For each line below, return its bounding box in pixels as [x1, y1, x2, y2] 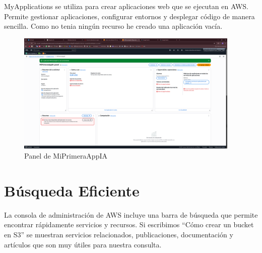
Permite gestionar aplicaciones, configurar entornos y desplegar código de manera [4, 11, 255, 21]
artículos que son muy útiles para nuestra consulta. [4, 239, 162, 249]
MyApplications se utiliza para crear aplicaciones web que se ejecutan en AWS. [4, 1, 248, 11]
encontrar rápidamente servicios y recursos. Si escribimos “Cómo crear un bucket [4, 219, 254, 230]
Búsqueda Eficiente [4, 180, 140, 200]
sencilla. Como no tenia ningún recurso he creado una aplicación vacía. [4, 21, 223, 31]
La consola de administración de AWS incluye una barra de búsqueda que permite [4, 209, 258, 220]
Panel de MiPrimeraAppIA [24, 150, 107, 161]
